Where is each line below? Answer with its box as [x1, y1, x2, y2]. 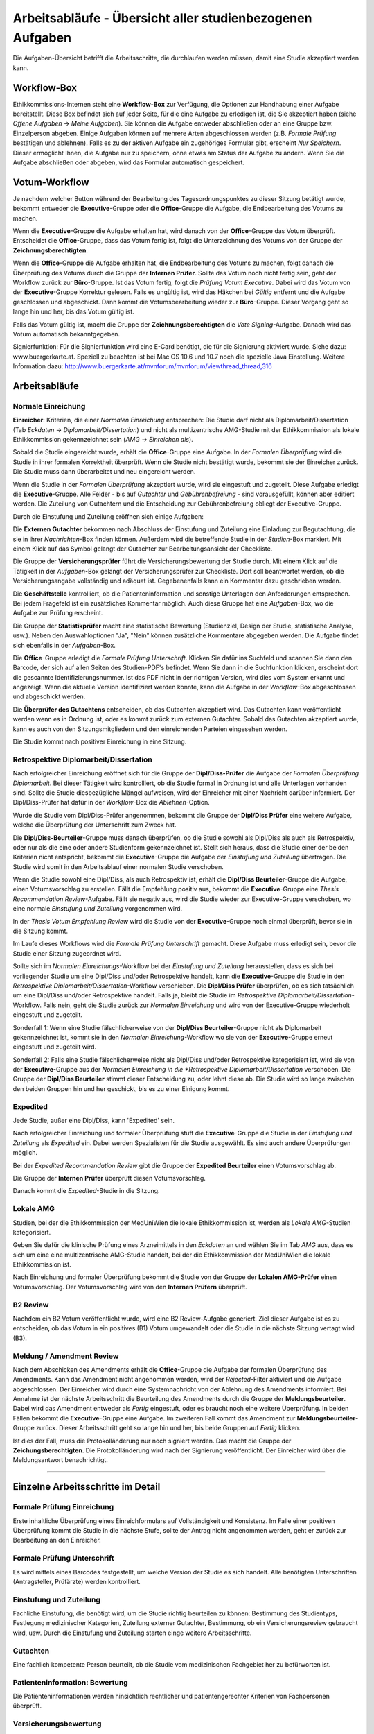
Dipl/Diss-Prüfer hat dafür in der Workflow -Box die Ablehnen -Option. [12, 798, 211, 807]
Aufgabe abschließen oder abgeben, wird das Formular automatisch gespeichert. [12, 158, 245, 166]
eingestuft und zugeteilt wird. [12, 1042, 97, 1051]
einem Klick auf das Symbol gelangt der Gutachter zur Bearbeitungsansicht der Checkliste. [12, 544, 273, 553]
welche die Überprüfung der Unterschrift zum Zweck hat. [12, 821, 177, 829]
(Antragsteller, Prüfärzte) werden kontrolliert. [12, 1577, 141, 1586]
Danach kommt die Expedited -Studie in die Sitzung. [12, 1187, 160, 1195]
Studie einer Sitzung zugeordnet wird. [12, 949, 121, 957]
